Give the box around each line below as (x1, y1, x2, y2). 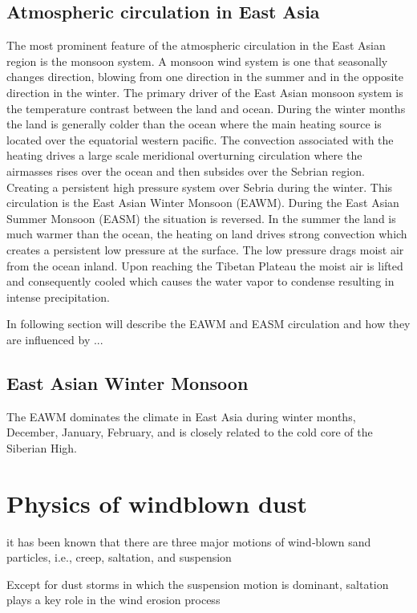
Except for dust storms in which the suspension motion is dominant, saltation (6, 575, 389, 592)
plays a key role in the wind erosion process (6, 591, 221, 608)
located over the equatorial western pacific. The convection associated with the (6, 131, 394, 148)
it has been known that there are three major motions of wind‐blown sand (6, 533, 371, 550)
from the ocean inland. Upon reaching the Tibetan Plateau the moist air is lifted (6, 257, 403, 274)
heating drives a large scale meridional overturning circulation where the (6, 147, 362, 164)
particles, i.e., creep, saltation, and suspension (6, 549, 232, 566)
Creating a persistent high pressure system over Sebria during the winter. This (6, 178, 393, 195)
